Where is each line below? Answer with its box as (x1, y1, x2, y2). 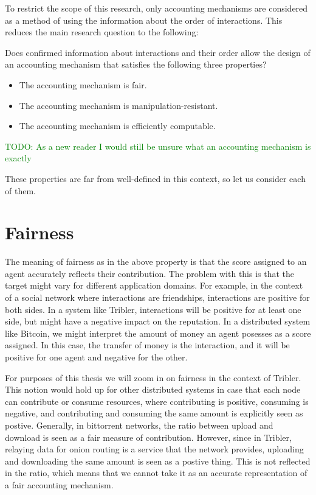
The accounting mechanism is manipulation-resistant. (19, 99, 218, 111)
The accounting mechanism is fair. (19, 78, 147, 91)
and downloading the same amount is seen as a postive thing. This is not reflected (5, 454, 311, 467)
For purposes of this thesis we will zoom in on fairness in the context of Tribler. (5, 371, 301, 384)
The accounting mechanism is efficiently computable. (19, 119, 216, 132)
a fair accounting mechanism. (5, 478, 114, 491)
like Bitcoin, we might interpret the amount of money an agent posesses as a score (5, 326, 311, 339)
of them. (5, 184, 36, 197)
